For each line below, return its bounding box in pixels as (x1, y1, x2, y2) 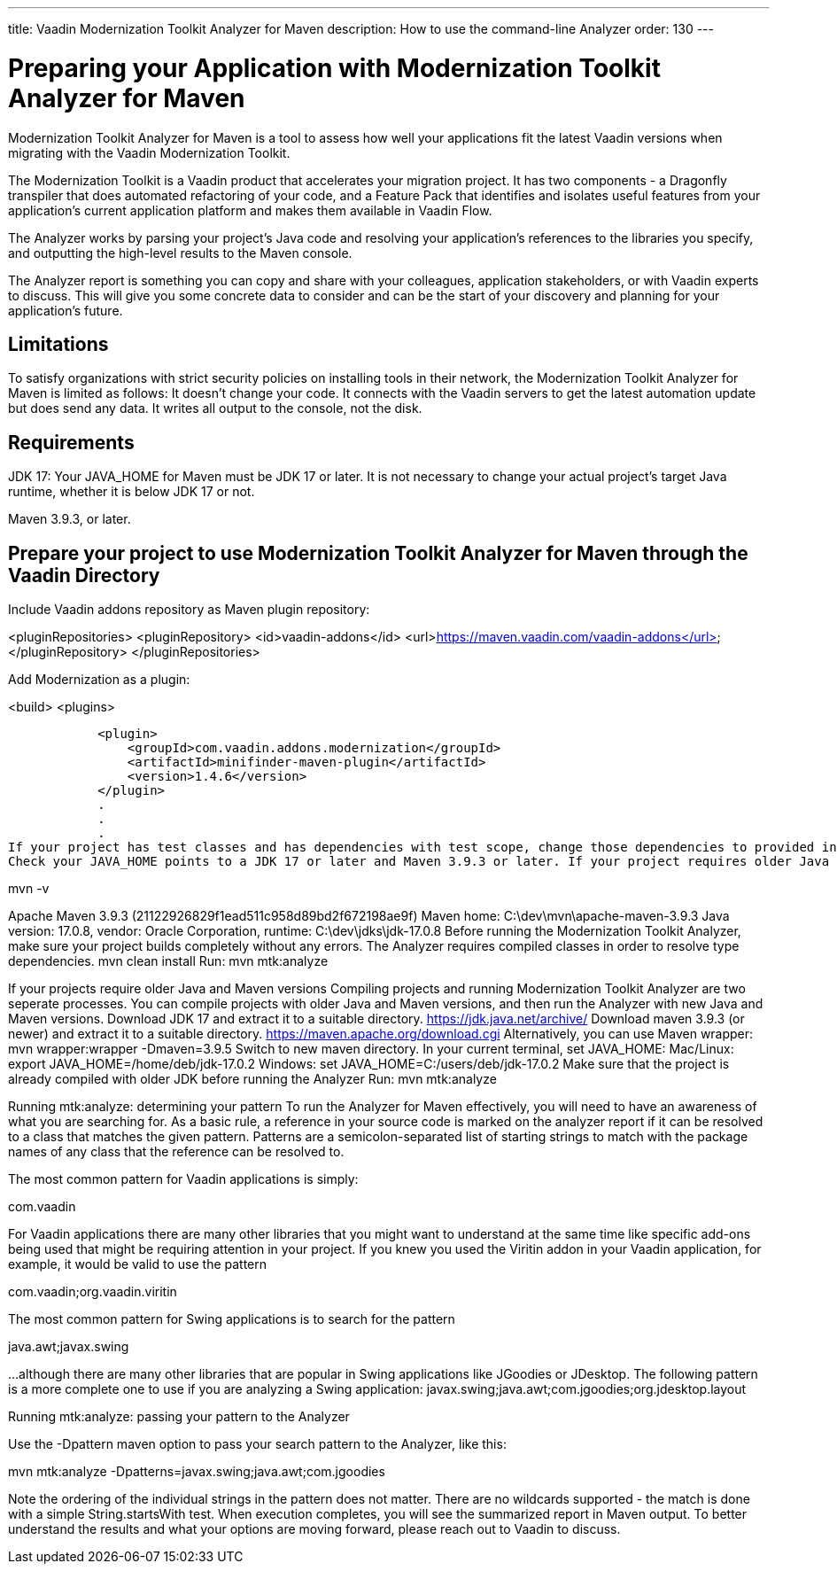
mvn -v (8, 881, 50, 897)
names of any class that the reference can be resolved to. (8, 1144, 345, 1160)
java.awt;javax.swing (8, 1339, 129, 1355)
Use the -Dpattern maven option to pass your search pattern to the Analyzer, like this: (8, 1436, 507, 1452)
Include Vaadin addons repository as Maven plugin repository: (8, 602, 370, 618)
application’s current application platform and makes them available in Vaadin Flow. (8, 202, 492, 218)
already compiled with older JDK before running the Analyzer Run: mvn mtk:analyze (8, 1071, 497, 1087)
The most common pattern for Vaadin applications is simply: (8, 1171, 359, 1187)
